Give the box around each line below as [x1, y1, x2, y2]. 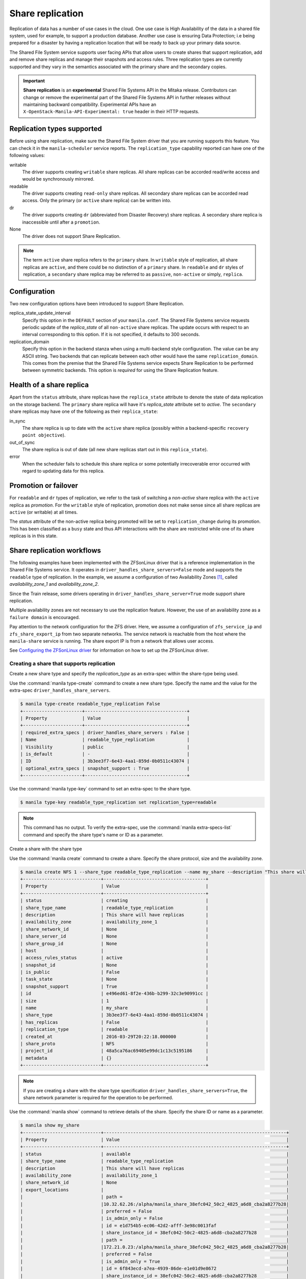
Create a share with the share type [9, 846, 83, 852]
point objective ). [22, 432, 66, 438]
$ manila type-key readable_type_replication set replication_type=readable [20, 800, 217, 805]
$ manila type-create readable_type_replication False [20, 701, 160, 707]
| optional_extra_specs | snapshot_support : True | [20, 765, 190, 771]
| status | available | [20, 1151, 289, 1157]
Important [23, 77, 45, 84]
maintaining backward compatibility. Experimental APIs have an [23, 101, 157, 107]
